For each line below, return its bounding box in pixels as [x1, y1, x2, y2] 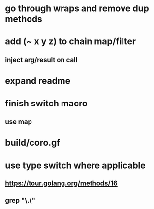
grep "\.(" [5, 196, 36, 205]
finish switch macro [5, 98, 88, 109]
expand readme [5, 75, 71, 86]
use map [5, 117, 32, 126]
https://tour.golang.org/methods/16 [5, 179, 118, 188]
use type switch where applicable [5, 160, 146, 171]
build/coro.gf [5, 137, 61, 148]
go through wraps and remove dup [5, 3, 149, 14]
